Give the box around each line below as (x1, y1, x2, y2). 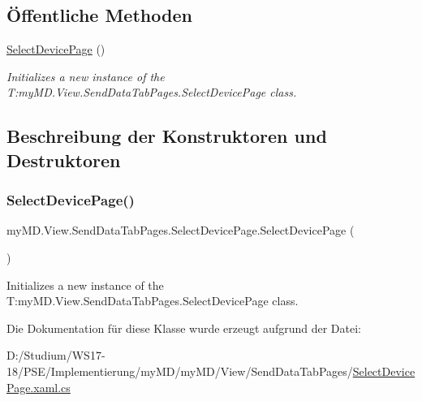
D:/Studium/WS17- (6, 347, 105, 364)
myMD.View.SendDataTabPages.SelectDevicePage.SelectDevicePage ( (6, 222, 355, 239)
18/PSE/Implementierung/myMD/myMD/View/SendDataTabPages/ (6, 362, 353, 379)
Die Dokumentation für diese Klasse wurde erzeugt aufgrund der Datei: (6, 319, 361, 336)
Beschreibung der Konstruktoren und (6, 123, 327, 149)
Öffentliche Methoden (6, 2, 192, 28)
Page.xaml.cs (6, 378, 71, 395)
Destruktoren (6, 147, 121, 172)
